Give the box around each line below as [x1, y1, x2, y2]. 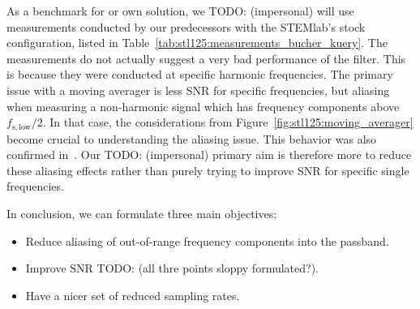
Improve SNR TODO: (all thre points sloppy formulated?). [25, 260, 319, 277]
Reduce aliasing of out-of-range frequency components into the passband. [25, 232, 389, 249]
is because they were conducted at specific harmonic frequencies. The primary [6, 66, 393, 83]
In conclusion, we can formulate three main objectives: [6, 204, 277, 221]
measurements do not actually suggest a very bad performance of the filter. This [6, 49, 406, 67]
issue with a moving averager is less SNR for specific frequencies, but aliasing [6, 81, 390, 98]
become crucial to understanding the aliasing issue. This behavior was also [6, 130, 377, 147]
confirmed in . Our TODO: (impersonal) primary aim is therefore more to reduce [6, 146, 412, 163]
